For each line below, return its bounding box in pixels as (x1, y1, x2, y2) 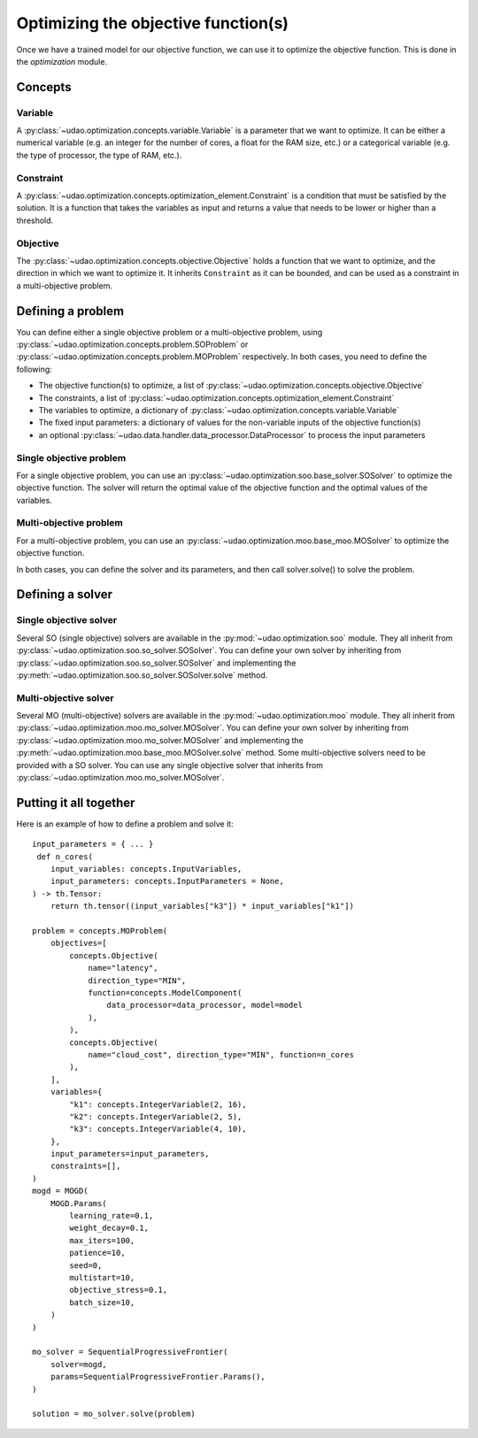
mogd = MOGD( (32, 1186, 89, 1196)
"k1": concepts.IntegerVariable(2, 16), (69, 1099, 247, 1110)
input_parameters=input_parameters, (50, 1149, 210, 1159)
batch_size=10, (69, 1297, 135, 1307)
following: (16, 364, 52, 374)
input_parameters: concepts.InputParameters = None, (50, 876, 285, 887)
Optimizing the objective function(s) (16, 13, 289, 33)
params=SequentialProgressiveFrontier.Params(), (50, 1372, 266, 1382)
